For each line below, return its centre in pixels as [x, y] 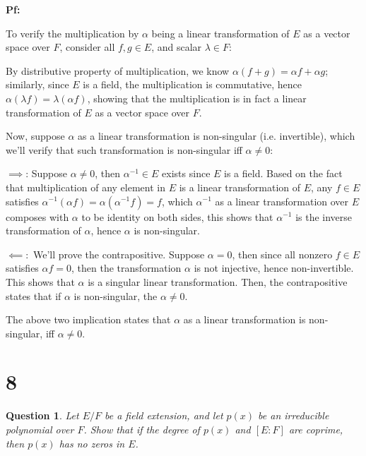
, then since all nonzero [282, 254]
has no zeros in [92, 443]
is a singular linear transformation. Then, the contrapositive [218, 281]
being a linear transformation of [220, 33]
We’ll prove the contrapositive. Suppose [119, 254]
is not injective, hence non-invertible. [274, 268]
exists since [186, 173]
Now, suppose [35, 136]
